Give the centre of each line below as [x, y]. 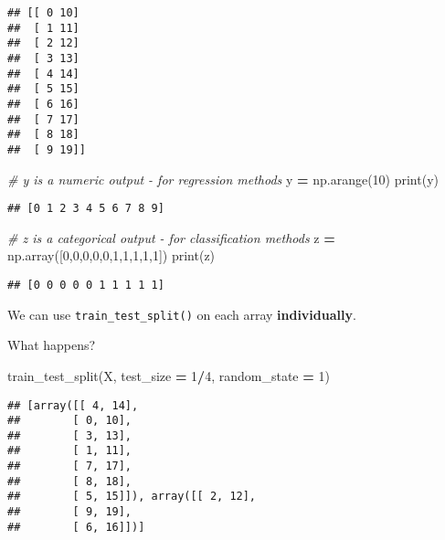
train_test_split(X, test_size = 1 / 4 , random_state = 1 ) [169, 375]
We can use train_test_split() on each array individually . [182, 314]
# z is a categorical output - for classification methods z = [171, 237]
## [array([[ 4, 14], [73, 405]
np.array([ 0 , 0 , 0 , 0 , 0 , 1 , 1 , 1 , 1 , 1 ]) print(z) [111, 255]
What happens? [52, 345]
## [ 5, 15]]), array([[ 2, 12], [132, 497]
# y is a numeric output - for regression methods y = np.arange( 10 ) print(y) [223, 179]
